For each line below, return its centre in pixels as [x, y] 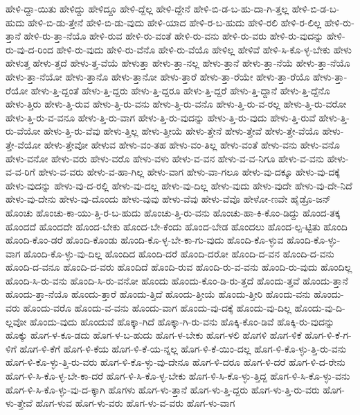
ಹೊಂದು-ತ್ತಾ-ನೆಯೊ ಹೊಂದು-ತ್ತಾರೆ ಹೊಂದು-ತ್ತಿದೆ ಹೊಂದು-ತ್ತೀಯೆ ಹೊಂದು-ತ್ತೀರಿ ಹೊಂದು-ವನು [158, 294]
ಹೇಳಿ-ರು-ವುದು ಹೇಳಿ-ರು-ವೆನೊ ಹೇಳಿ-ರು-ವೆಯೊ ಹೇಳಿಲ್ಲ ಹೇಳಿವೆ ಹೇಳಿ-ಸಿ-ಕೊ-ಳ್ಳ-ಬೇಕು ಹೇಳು [204, 49]
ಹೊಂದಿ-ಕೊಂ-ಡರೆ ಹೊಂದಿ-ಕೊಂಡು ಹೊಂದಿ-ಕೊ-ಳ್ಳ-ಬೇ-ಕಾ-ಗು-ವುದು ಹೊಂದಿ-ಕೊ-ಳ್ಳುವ [145, 240]
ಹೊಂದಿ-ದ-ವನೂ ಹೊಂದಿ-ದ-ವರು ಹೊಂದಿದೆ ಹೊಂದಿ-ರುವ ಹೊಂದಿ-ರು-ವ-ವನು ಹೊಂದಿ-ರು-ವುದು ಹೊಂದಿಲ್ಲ [179, 267]
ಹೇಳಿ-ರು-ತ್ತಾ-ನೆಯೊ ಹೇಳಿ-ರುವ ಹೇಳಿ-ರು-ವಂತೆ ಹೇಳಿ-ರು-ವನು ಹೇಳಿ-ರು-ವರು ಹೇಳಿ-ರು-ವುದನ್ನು [174, 36]
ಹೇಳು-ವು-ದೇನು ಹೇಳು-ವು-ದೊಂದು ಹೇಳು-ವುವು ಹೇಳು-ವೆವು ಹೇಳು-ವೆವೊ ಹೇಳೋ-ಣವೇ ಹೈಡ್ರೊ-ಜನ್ [168, 199]
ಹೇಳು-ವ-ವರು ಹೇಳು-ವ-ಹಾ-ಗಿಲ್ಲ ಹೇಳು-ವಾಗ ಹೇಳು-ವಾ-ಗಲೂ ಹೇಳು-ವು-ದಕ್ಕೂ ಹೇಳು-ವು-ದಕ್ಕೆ [189, 172]
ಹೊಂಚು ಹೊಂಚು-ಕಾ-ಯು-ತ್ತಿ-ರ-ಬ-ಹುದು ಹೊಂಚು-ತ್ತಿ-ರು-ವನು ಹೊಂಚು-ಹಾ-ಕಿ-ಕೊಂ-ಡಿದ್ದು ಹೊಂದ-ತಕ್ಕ [173, 212]
